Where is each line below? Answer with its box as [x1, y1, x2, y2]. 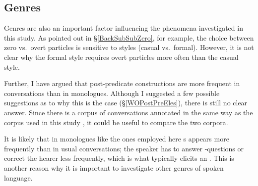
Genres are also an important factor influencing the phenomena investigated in [4, 23, 243, 33]
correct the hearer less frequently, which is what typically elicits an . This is [4, 153, 234, 163]
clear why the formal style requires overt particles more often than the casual [4, 51, 239, 62]
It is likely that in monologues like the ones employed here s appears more [4, 134, 229, 144]
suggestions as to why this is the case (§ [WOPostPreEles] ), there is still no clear [4, 97, 248, 108]
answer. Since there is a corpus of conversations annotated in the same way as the [4, 107, 253, 117]
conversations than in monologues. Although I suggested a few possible [4, 88, 220, 98]
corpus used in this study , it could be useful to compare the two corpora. [4, 117, 228, 127]
